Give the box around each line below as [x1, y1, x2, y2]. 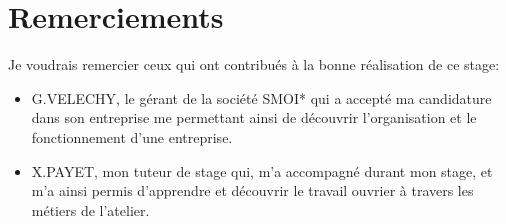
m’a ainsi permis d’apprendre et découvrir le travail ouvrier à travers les [31, 180, 474, 201]
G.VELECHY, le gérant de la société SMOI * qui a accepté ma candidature [31, 87, 492, 108]
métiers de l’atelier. [31, 199, 150, 220]
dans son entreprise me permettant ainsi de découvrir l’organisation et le [31, 107, 477, 128]
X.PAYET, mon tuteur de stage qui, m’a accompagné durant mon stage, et [31, 160, 493, 181]
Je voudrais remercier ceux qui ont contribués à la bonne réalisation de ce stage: [8, 54, 500, 75]
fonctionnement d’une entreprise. [31, 126, 233, 147]
